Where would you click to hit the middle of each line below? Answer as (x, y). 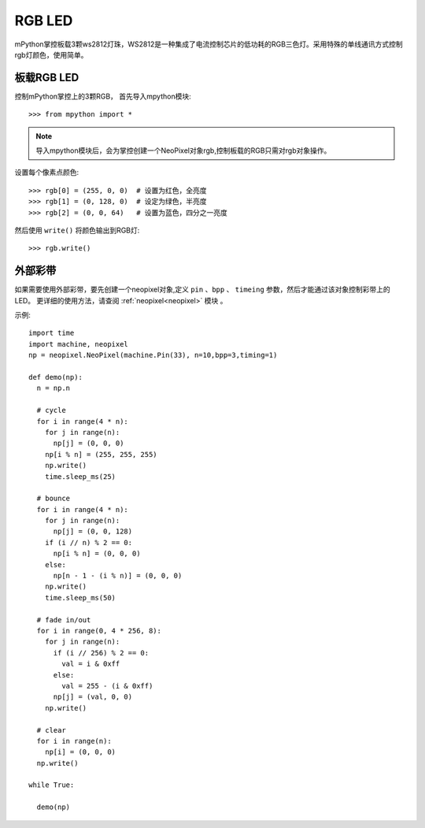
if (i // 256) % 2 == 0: (101, 653)
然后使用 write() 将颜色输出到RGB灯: (77, 230)
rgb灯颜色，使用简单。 (51, 54)
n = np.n (54, 388)
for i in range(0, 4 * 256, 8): (99, 631)
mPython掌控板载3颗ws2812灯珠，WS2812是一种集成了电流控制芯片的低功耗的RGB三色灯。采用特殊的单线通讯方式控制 (209, 44)
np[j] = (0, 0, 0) (89, 444)
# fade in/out (64, 620)
